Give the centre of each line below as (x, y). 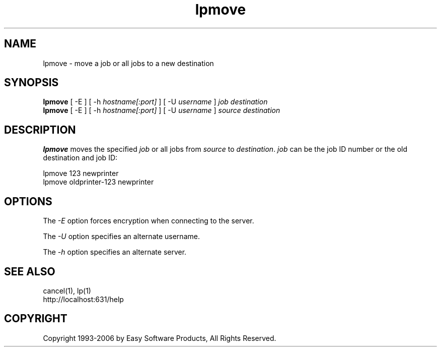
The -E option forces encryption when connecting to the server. (149, 221)
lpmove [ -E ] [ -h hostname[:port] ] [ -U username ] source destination (162, 110)
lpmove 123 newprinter (81, 173)
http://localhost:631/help (83, 299)
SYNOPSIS (31, 83)
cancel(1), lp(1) (67, 290)
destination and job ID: (80, 158)
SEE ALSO (30, 271)
